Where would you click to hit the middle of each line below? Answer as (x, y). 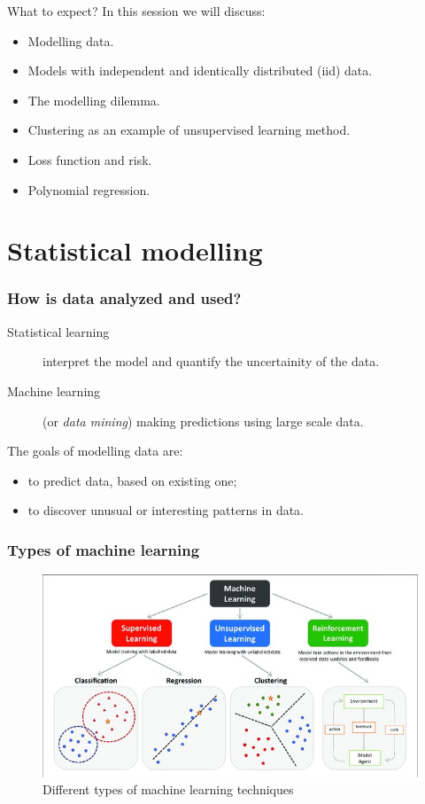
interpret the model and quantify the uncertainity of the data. (211, 361)
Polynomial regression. (89, 189)
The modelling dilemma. (94, 100)
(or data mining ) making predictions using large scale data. (203, 421)
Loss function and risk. (90, 159)
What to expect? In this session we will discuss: (136, 11)
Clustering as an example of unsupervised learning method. (189, 130)
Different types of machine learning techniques (168, 789)
